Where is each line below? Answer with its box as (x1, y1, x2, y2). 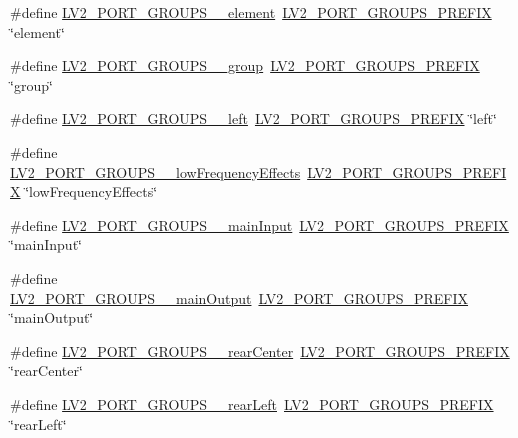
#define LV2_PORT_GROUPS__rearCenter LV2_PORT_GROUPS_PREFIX (10, 340, 510, 361)
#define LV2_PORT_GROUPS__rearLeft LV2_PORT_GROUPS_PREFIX (10, 393, 494, 414)
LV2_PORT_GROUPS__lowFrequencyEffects (10, 161, 301, 182)
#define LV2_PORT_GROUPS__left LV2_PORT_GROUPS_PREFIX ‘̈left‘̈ (10, 108, 497, 129)
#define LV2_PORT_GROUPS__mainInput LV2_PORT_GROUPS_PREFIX (10, 214, 509, 235)
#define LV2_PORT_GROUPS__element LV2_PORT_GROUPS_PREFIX (10, 2, 492, 22)
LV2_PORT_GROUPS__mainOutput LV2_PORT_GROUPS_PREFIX (10, 287, 469, 308)
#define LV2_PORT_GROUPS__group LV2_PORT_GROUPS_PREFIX (10, 55, 480, 76)
